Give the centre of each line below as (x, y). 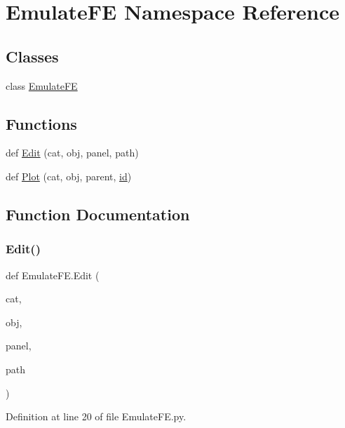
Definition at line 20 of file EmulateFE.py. (96, 416)
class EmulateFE (42, 85)
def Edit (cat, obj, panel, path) (72, 153)
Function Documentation (98, 214)
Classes (32, 56)
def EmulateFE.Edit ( (53, 275)
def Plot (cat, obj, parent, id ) (69, 176)
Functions (41, 123)
